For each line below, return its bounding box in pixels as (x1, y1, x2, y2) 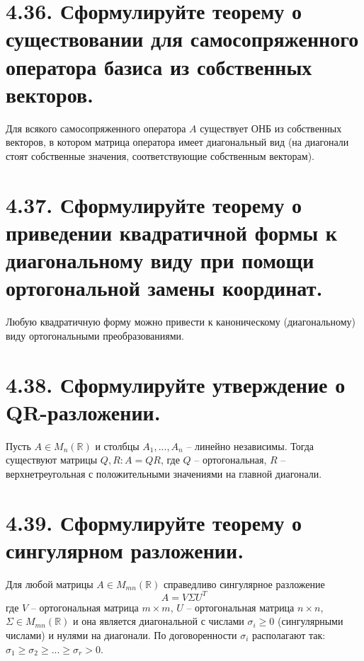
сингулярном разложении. (6, 535, 244, 564)
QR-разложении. (6, 397, 161, 426)
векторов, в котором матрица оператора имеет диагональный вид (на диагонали (6, 134, 349, 149)
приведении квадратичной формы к (6, 217, 337, 246)
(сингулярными (278, 614, 343, 628)
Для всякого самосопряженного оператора (6, 120, 186, 135)
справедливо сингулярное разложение (163, 576, 325, 591)
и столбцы (95, 438, 140, 453)
